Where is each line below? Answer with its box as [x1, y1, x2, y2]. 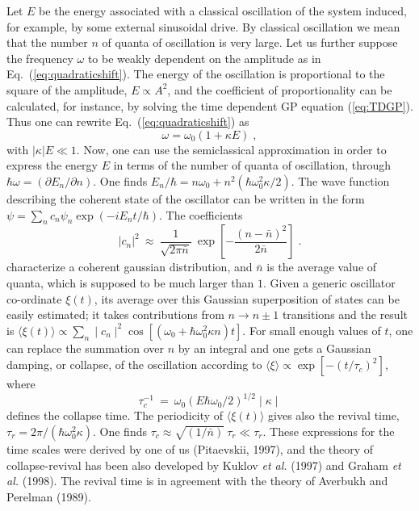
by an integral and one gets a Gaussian [178, 339, 371, 356]
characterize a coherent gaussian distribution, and [6, 258, 253, 275]
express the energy [6, 157, 98, 174]
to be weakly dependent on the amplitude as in [87, 49, 321, 66]
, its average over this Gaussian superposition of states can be [94, 290, 400, 307]
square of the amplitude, [6, 81, 128, 98]
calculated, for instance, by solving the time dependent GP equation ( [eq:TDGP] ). [6, 97, 413, 114]
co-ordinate [6, 290, 62, 307]
